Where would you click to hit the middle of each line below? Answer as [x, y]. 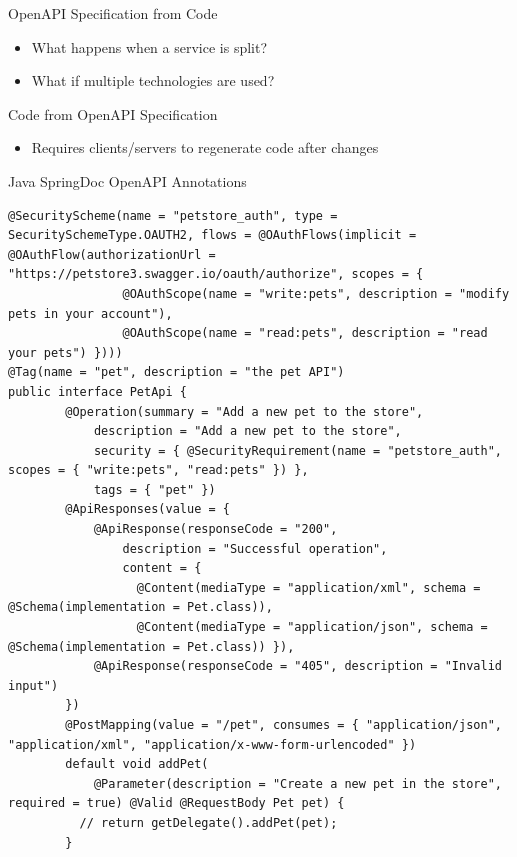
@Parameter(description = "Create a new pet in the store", [297, 783]
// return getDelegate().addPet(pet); [208, 822]
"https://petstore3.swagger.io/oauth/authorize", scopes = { [216, 274]
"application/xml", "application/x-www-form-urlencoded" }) [212, 744]
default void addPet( [137, 764]
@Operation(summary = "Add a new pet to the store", [244, 411]
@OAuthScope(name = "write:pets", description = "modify [316, 293]
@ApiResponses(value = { [147, 509]
